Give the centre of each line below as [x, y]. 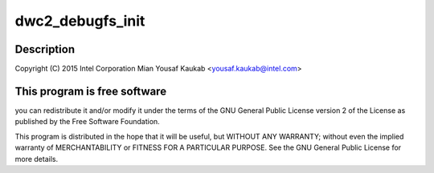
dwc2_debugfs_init [80, 21]
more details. [37, 159]
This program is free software [91, 91]
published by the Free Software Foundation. [87, 122]
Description [45, 49]
